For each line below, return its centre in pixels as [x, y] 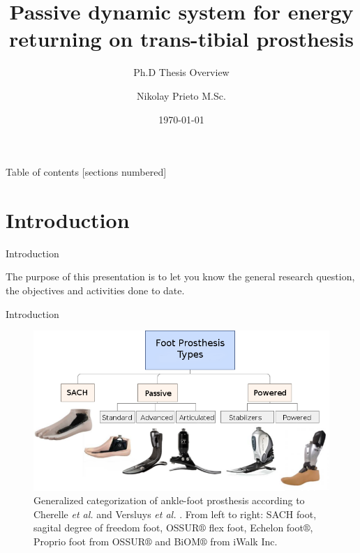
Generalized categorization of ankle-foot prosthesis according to [169, 500]
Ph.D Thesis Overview [181, 72]
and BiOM [178, 541]
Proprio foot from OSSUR [89, 541]
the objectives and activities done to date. [95, 290]
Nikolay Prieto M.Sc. [181, 95]
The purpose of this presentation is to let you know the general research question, [180, 276]
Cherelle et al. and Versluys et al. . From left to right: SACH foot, [175, 514]
